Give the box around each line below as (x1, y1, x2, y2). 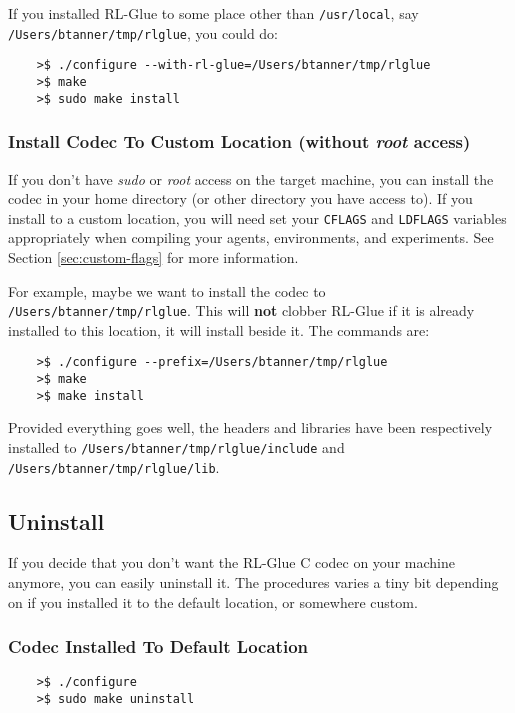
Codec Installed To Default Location (8, 634, 308, 659)
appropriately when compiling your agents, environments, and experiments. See (8, 227, 494, 248)
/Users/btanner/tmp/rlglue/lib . (8, 456, 220, 477)
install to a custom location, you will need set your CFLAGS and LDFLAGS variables (8, 207, 507, 228)
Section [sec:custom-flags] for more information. (8, 246, 299, 267)
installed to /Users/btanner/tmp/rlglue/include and (8, 436, 345, 457)
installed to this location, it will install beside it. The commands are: (8, 319, 430, 340)
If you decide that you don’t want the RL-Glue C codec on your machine (8, 552, 455, 573)
